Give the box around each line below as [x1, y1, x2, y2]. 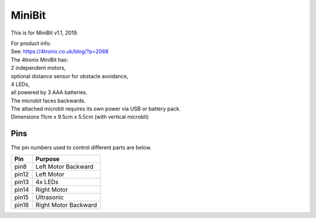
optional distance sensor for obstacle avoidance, [11, 72, 129, 79]
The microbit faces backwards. [11, 97, 86, 104]
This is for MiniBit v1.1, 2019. [11, 29, 78, 36]
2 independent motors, [11, 64, 66, 71]
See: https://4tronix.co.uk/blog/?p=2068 [11, 48, 109, 55]
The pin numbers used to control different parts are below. [11, 144, 152, 151]
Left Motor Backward [35, 162, 94, 171]
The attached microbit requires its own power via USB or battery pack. [11, 105, 181, 112]
